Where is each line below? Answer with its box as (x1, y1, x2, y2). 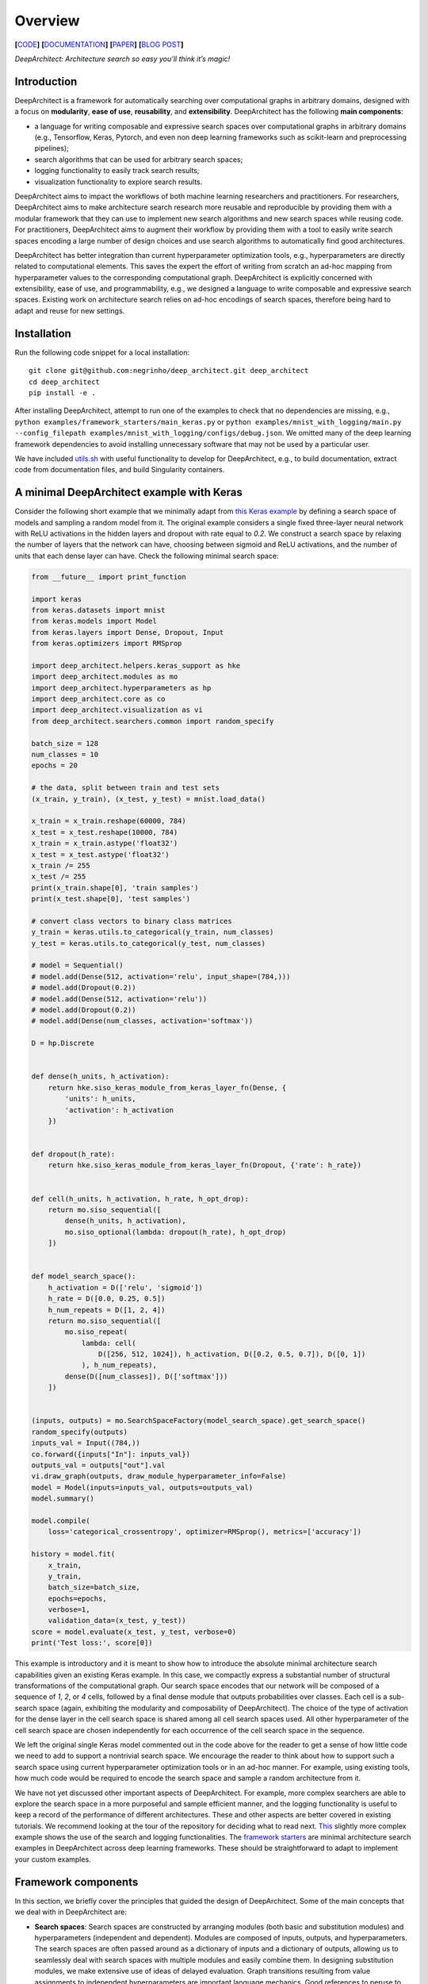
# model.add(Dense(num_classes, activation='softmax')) (31, 1017, 254, 1025)
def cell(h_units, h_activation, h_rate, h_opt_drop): (31, 1194, 249, 1203)
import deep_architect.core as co (31, 694, 166, 704)
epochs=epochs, (48, 1594, 107, 1603)
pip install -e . (29, 388, 96, 397)
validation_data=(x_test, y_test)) (48, 1616, 186, 1625)
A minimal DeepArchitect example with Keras (14, 486, 243, 499)
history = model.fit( (31, 1550, 116, 1559)
